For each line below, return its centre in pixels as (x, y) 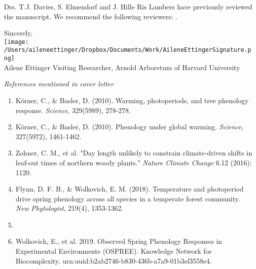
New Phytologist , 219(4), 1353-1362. (69, 208)
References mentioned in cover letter (59, 84)
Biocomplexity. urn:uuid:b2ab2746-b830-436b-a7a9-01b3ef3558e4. (114, 260)
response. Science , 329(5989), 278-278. (73, 110)
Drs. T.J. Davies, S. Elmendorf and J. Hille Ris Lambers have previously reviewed (128, 6)
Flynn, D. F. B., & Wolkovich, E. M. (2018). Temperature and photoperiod (129, 189)
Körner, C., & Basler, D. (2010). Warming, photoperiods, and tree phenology (132, 100)
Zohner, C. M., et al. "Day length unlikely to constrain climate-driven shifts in (134, 153)
